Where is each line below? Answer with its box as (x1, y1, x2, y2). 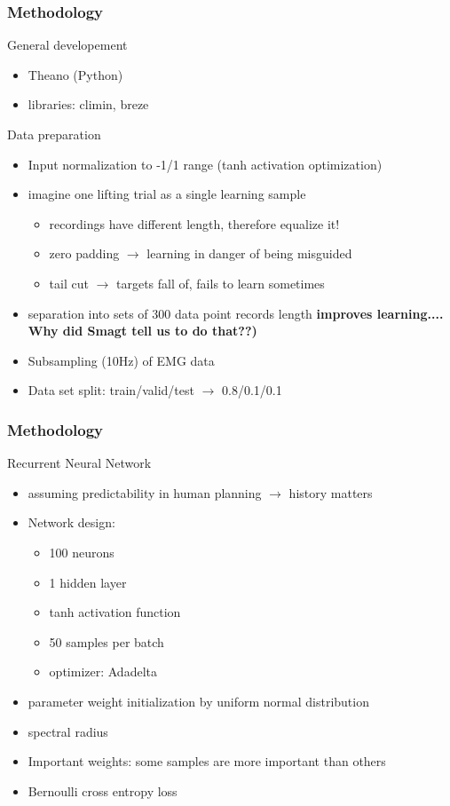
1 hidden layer (49, 573, 127, 591)
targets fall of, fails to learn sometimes (115, 273, 325, 292)
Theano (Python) (28, 65, 123, 83)
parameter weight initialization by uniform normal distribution (28, 691, 369, 710)
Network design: (28, 513, 115, 532)
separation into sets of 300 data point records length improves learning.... (28, 304, 444, 322)
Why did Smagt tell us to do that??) (28, 321, 257, 340)
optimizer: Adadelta (49, 662, 157, 681)
